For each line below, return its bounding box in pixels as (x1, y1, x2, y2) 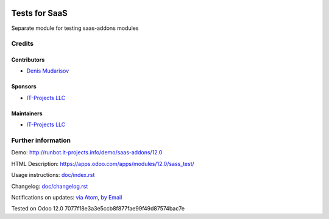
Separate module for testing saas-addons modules (11, 24, 139, 32)
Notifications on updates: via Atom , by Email (11, 193, 122, 201)
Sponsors (11, 83, 37, 90)
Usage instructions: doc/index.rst (11, 171, 95, 179)
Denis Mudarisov (26, 67, 69, 74)
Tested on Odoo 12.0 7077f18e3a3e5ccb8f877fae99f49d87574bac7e (11, 205, 185, 212)
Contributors (11, 56, 45, 63)
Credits (11, 40, 34, 48)
